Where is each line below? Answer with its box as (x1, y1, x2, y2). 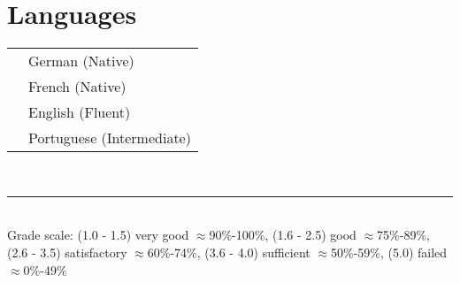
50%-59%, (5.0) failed (331, 242, 448, 261)
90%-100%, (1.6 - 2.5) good (209, 226, 356, 244)
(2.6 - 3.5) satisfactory (7, 242, 127, 261)
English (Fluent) (28, 102, 131, 123)
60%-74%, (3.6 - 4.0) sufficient (147, 242, 310, 261)
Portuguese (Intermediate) (28, 127, 191, 149)
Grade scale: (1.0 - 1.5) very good (7, 226, 189, 244)
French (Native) (28, 76, 126, 97)
